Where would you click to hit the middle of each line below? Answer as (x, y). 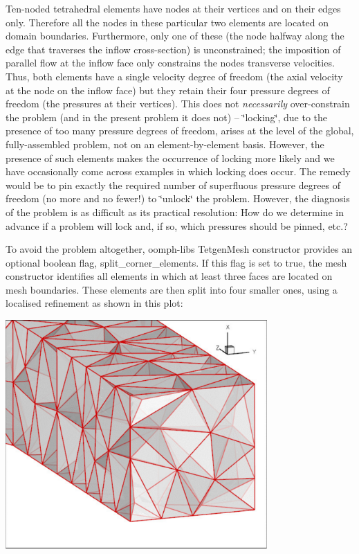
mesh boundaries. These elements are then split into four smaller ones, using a (172, 289)
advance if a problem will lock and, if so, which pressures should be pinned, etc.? (177, 225)
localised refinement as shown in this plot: (94, 303)
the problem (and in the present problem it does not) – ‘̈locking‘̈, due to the (167, 117)
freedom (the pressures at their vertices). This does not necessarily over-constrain (178, 104)
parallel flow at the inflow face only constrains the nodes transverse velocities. (170, 63)
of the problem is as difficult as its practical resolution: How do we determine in (175, 212)
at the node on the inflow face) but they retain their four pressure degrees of (168, 90)
